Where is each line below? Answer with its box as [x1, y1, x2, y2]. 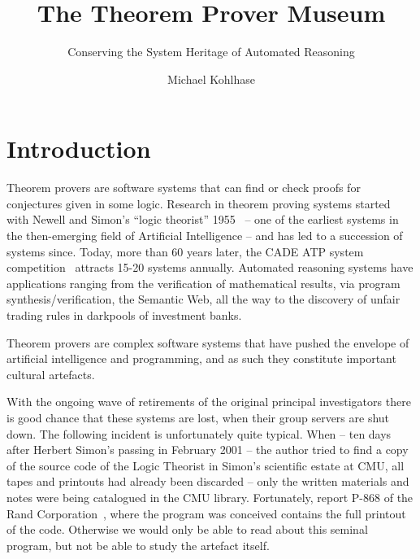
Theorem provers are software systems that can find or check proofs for [6, 179, 361, 196]
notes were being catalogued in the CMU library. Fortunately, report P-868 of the [6, 488, 414, 505]
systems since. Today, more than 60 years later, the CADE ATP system [6, 242, 364, 260]
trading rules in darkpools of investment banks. [6, 307, 242, 323]
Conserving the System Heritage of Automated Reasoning [67, 43, 355, 60]
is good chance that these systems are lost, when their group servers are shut [6, 408, 390, 426]
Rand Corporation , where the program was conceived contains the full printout [6, 504, 406, 522]
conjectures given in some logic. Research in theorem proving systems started [6, 194, 391, 212]
